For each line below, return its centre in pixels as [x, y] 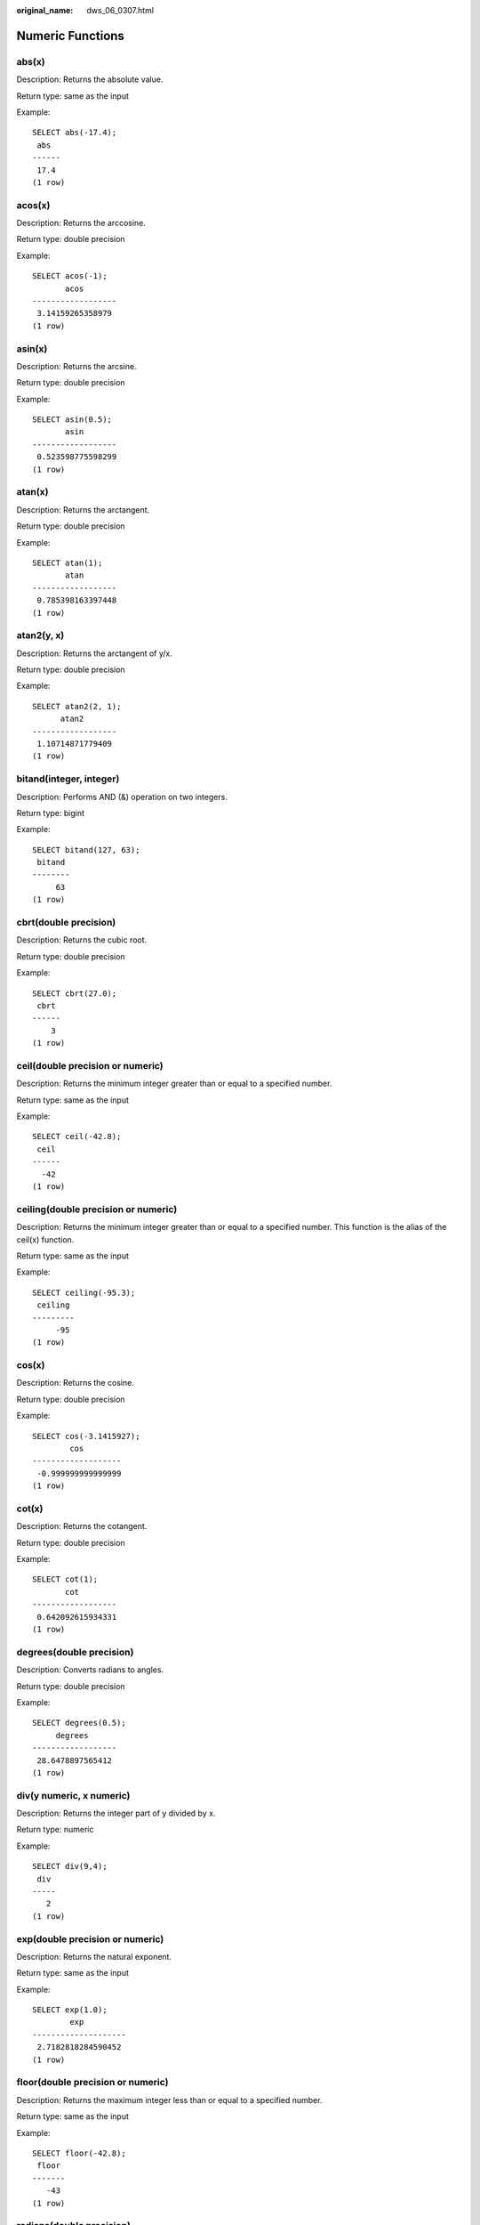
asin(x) [32, 349]
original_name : [45, 10]
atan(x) [32, 492]
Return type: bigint [50, 813]
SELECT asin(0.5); [72, 420]
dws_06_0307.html [120, 10]
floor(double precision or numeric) [92, 2083]
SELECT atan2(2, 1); [77, 706]
